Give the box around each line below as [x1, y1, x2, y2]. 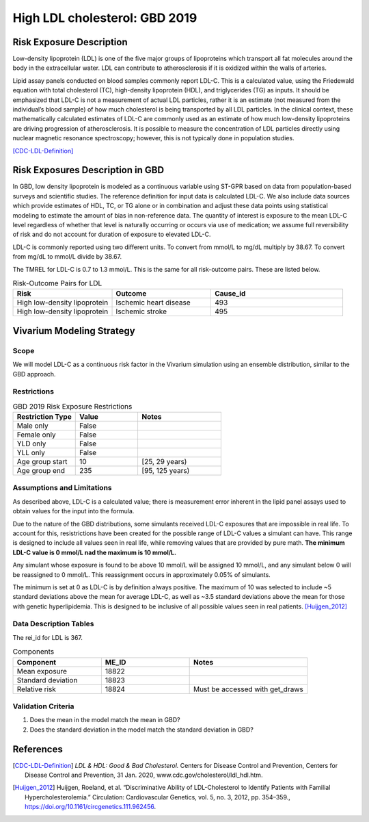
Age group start [16, 457, 68, 467]
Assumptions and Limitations [12, 483, 112, 493]
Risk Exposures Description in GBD [12, 164, 164, 176]
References [12, 743, 63, 755]
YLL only [16, 448, 46, 458]
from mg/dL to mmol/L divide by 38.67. [12, 253, 122, 261]
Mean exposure [16, 666, 68, 676]
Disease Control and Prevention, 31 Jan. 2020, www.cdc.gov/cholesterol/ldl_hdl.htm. [25, 771, 263, 780]
